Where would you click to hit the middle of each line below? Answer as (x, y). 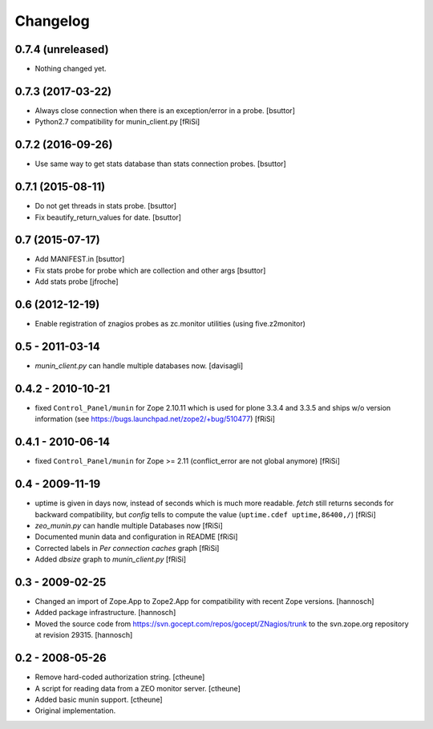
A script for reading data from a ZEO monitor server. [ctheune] (138, 688)
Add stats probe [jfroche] (77, 281)
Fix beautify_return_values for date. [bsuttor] (108, 217)
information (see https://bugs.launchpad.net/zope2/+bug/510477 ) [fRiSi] (155, 419)
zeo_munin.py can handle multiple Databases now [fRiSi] (129, 525)
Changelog (52, 21)
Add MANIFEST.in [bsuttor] (80, 259)
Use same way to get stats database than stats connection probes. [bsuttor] (160, 164)
